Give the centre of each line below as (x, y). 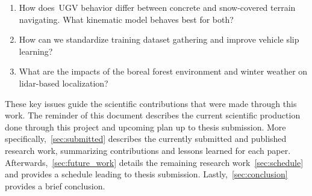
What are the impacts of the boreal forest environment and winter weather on (163, 71)
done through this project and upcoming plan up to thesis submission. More (145, 127)
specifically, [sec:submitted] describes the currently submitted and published (146, 139)
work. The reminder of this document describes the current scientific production (153, 115)
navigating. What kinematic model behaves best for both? (126, 19)
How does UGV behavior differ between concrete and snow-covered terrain (157, 7)
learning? (36, 51)
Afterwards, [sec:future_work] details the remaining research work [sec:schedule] (154, 162)
